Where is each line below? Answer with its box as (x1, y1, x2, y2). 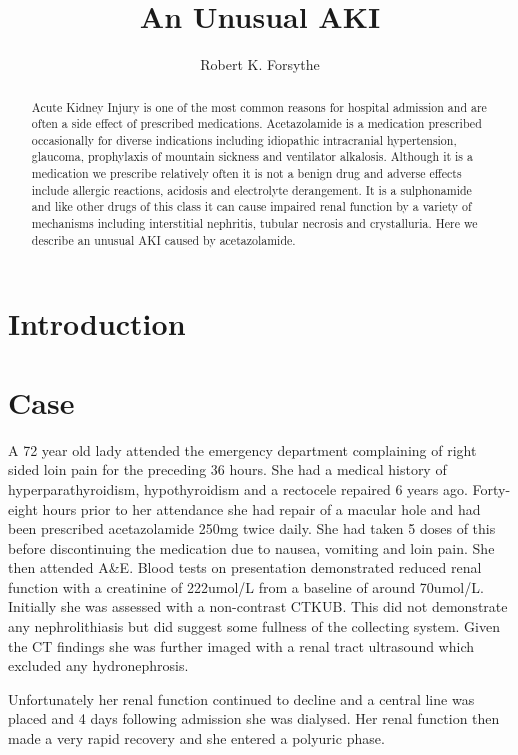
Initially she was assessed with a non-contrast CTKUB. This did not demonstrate (8, 596, 508, 617)
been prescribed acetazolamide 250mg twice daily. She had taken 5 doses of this (8, 518, 496, 539)
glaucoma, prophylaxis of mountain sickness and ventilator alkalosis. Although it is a (31, 148, 473, 165)
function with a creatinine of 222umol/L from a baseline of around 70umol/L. (8, 576, 484, 597)
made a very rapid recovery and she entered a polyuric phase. (8, 728, 385, 749)
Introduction (8, 303, 186, 344)
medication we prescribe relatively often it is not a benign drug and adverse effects (31, 165, 462, 182)
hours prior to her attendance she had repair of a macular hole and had (42, 498, 481, 519)
